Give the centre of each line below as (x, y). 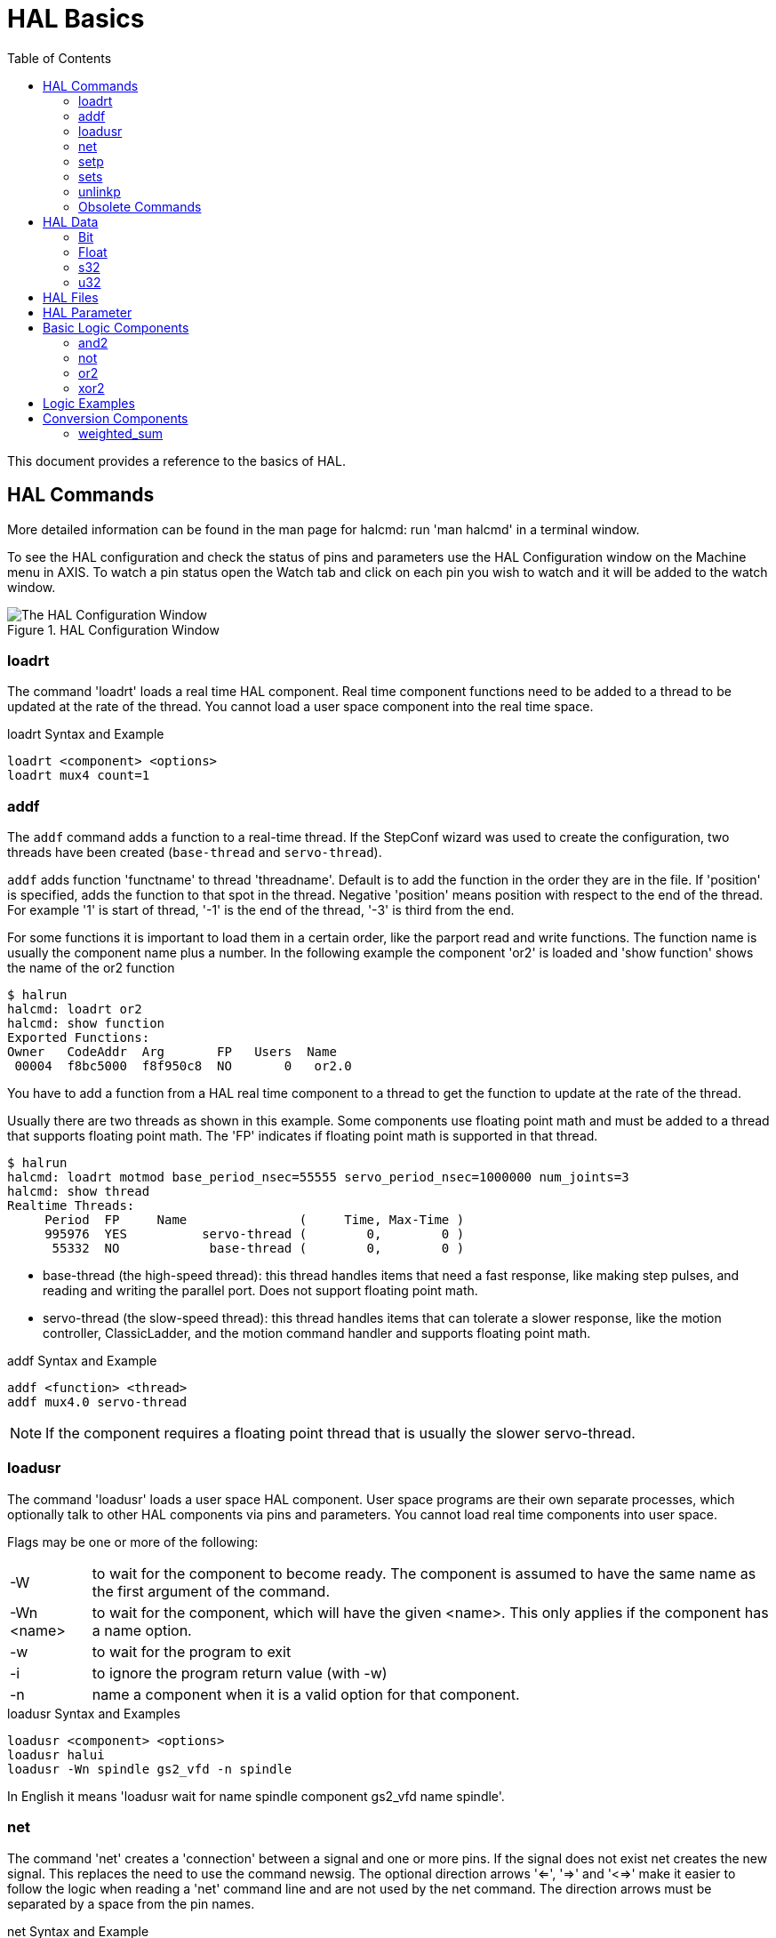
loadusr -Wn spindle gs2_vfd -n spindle (150, 1769)
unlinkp (100, 191)
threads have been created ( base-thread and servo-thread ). (195, 853)
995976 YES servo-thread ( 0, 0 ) (255, 1234)
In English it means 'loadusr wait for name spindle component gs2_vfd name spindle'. (256, 1796)
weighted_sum (121, 433)
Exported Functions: (79, 1038)
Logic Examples (89, 403)
